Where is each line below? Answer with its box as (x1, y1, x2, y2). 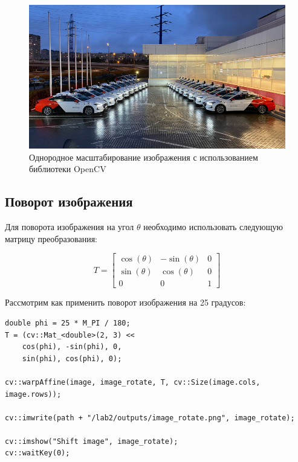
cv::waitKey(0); (5, 449, 70, 458)
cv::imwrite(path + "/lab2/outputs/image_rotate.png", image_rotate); (5, 413, 295, 422)
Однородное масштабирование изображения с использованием (29, 150, 258, 163)
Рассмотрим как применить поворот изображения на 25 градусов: (5, 296, 246, 309)
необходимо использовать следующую (143, 220, 283, 233)
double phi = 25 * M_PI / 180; (5, 318, 131, 327)
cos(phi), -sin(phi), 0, (22, 342, 122, 351)
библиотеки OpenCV (29, 162, 106, 175)
